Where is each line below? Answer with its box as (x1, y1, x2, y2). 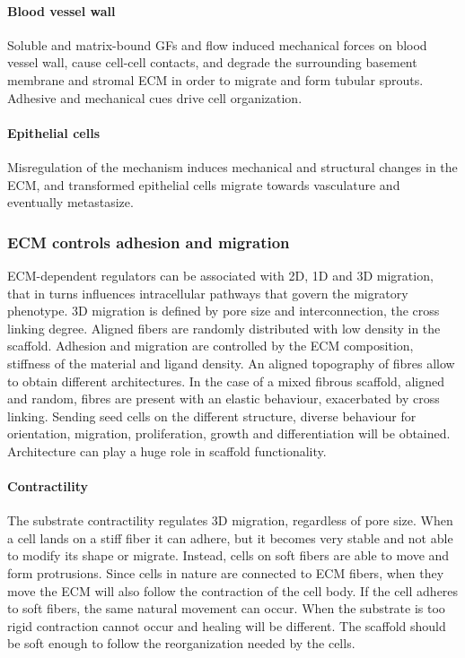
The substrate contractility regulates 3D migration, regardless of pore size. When (7, 511, 453, 530)
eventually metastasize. (7, 193, 134, 212)
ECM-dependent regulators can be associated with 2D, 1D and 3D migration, (7, 265, 434, 284)
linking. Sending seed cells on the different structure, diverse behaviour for (7, 406, 417, 425)
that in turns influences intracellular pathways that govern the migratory (7, 283, 408, 302)
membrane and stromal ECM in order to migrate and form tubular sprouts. (7, 70, 424, 89)
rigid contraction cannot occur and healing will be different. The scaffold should (7, 616, 446, 635)
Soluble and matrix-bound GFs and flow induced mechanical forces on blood (7, 35, 427, 54)
